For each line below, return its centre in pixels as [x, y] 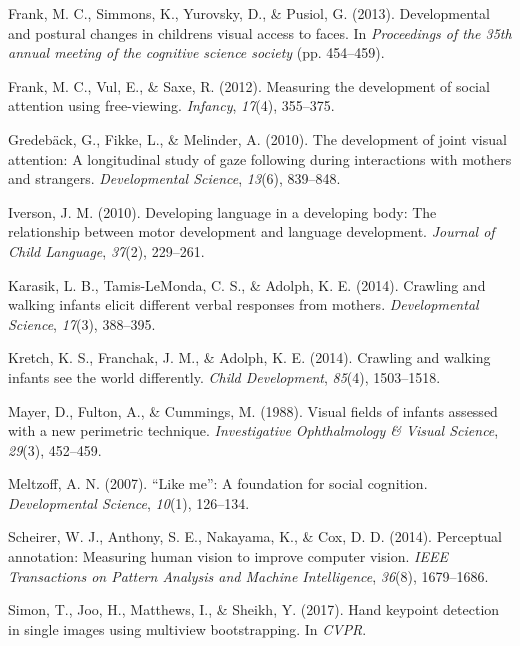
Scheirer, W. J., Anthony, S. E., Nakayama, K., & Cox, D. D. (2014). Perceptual [255, 536]
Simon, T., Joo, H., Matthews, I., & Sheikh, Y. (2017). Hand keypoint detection [254, 609]
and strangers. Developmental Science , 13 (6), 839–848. [174, 178]
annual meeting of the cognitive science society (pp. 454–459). [196, 52]
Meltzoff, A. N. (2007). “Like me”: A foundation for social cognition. [218, 483]
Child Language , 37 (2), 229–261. [106, 250]
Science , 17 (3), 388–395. [82, 323]
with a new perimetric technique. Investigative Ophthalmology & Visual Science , [253, 430]
